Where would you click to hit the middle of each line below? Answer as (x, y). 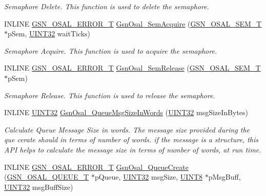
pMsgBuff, (224, 177)
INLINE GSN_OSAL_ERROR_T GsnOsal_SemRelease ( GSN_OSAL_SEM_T (132, 68)
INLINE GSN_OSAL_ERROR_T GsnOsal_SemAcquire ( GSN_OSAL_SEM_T (133, 23)
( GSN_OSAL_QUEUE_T (47, 177)
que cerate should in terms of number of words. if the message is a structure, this (131, 139)
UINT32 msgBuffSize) (39, 187)
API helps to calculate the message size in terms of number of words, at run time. (133, 149)
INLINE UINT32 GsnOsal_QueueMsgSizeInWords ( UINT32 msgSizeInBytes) (126, 112)
